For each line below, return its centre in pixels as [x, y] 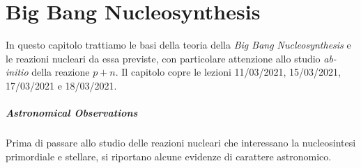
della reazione [61, 72]
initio [17, 72]
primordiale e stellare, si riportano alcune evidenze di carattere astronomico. [169, 156]
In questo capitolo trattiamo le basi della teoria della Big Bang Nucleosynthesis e [178, 45]
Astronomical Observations [72, 113]
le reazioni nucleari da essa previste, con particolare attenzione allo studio [163, 58]
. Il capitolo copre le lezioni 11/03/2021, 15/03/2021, [228, 72]
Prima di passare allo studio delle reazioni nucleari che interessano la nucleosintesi [181, 143]
